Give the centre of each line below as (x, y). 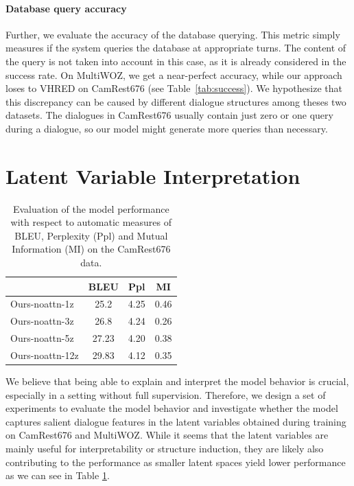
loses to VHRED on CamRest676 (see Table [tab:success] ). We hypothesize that (174, 88)
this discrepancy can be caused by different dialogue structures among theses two (176, 101)
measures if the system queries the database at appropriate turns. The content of (176, 48)
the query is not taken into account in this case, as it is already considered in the (176, 61)
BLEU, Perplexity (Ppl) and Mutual (91, 235)
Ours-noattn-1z (42, 304)
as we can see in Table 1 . (58, 475)
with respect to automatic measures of (91, 222)
